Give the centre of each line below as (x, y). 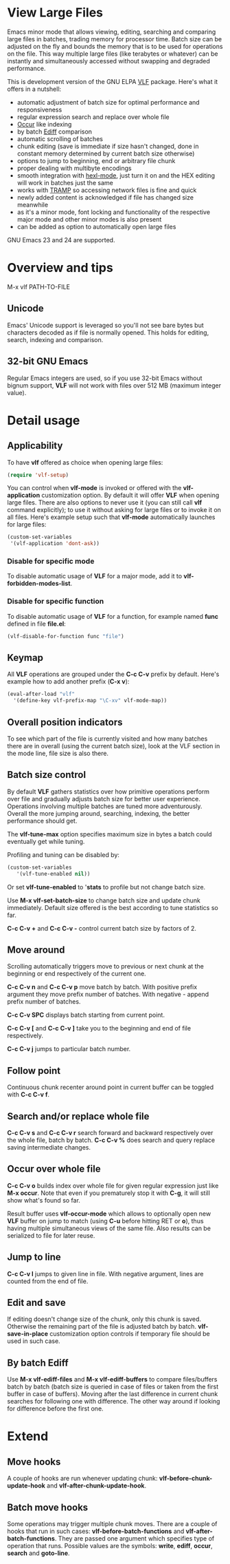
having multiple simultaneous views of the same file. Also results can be (109, 1228)
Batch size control (47, 775)
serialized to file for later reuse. (51, 1235)
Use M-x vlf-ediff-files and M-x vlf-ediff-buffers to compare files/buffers (112, 1380)
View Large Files (55, 13)
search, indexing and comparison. (55, 339)
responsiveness (39, 109)
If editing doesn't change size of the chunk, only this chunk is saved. (104, 1319)
